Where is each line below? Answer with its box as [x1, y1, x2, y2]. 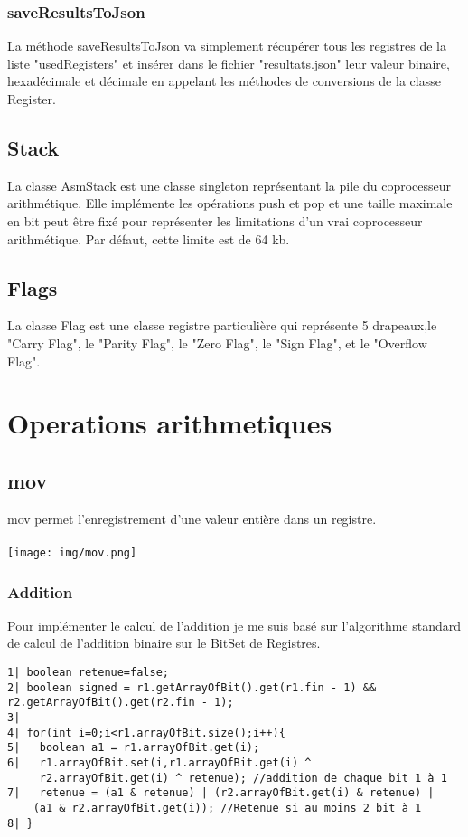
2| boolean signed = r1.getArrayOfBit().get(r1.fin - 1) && [7, 680, 377, 694]
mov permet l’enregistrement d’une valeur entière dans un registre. [7, 509, 377, 528]
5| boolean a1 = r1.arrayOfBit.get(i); [7, 741, 260, 755]
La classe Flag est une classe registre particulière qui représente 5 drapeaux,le [7, 316, 437, 335]
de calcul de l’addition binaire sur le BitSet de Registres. [7, 633, 321, 652]
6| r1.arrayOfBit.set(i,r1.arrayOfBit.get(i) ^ [7, 756, 312, 769]
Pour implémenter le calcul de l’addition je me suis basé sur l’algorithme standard [7, 615, 462, 634]
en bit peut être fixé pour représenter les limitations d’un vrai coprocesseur [7, 211, 423, 230]
